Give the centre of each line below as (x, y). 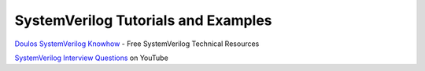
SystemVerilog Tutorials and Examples (143, 20)
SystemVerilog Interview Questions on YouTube (91, 58)
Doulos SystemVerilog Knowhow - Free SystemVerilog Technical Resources (137, 44)
